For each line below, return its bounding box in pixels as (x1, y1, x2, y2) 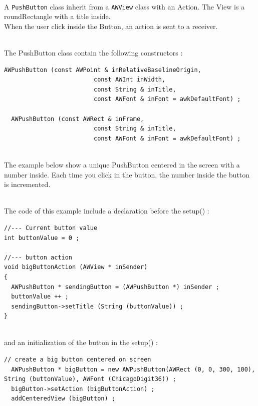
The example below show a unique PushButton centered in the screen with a (4, 159, 240, 169)
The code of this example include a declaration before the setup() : (4, 205, 209, 216)
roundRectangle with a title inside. (4, 11, 111, 21)
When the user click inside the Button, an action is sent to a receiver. (4, 20, 218, 31)
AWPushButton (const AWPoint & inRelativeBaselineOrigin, (4, 66, 201, 73)
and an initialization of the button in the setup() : (4, 337, 158, 347)
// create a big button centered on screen (4, 356, 151, 363)
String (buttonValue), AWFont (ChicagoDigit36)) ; (4, 375, 176, 383)
